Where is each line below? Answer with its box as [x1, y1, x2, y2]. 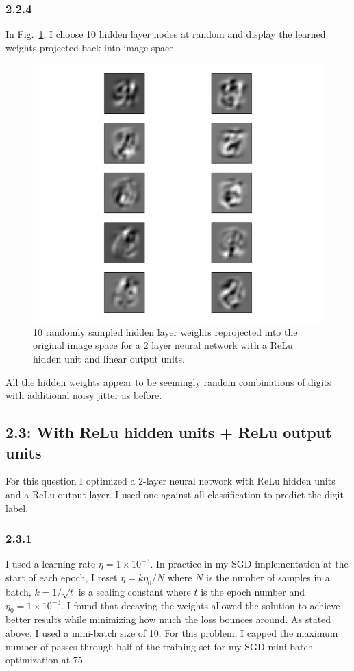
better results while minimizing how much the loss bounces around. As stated [5, 612, 331, 626]
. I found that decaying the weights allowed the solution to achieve [61, 598, 340, 612]
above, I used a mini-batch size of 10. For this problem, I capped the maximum [5, 625, 338, 639]
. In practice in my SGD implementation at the [150, 557, 349, 571]
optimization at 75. [5, 652, 86, 667]
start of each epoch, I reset [5, 570, 118, 584]
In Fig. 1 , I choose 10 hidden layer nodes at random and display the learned [5, 27, 326, 41]
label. [5, 500, 29, 515]
